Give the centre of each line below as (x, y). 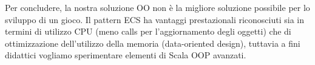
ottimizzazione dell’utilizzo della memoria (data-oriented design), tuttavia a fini (153, 43)
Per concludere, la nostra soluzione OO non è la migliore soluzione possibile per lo (157, 7)
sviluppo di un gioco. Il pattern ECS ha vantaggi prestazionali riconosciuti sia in (155, 19)
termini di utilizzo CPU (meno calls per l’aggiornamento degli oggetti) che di (148, 31)
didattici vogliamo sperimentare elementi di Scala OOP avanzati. (126, 55)
